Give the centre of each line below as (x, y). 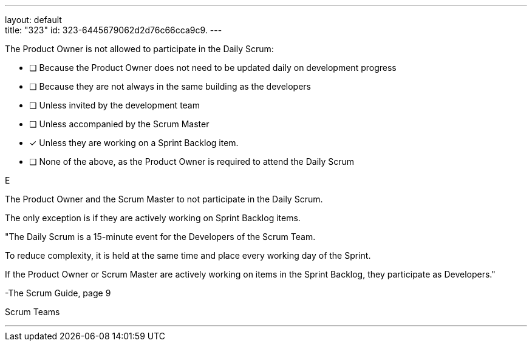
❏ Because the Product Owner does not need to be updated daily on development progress (213, 68)
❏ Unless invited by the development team (114, 105)
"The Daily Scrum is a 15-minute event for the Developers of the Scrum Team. (160, 237)
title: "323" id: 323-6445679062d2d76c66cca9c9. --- (114, 30)
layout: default (33, 20)
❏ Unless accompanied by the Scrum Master (119, 124)
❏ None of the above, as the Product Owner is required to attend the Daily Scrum (192, 161)
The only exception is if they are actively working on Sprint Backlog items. (153, 218)
